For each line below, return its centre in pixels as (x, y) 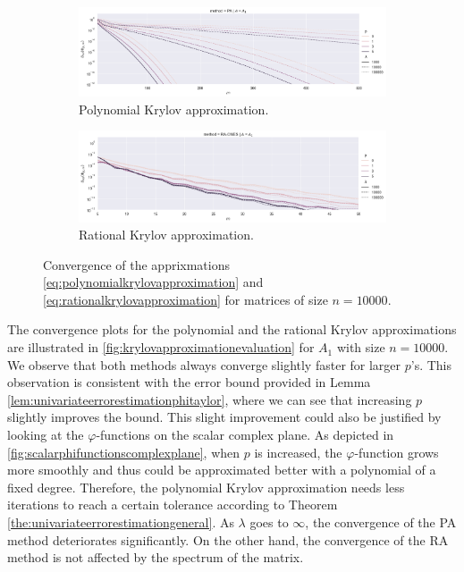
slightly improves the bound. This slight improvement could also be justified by (224, 417)
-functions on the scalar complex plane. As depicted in (245, 435)
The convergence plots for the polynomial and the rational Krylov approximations (232, 329)
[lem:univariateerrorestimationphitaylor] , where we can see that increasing (210, 399)
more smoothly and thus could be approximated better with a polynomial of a (222, 470)
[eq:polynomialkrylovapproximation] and (153, 282)
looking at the (46, 435)
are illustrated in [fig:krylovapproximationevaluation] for (161, 347)
